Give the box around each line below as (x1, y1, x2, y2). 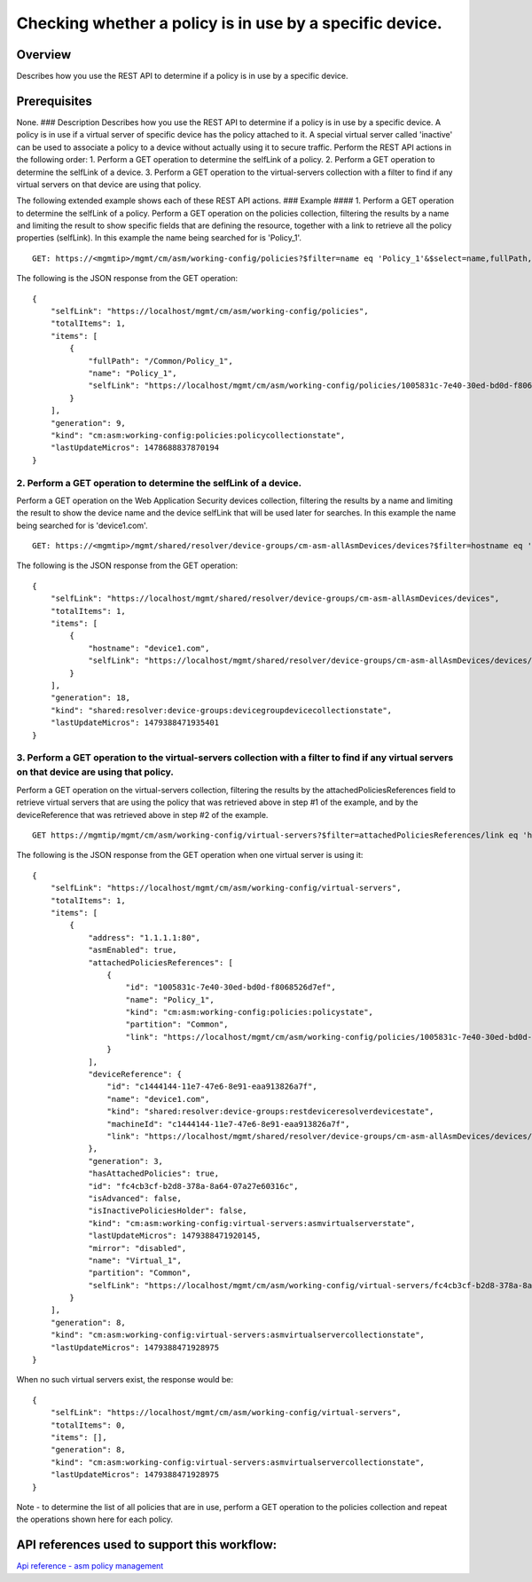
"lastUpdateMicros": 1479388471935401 (50, 718, 220, 728)
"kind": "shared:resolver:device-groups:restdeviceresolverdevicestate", (106, 1106, 434, 1117)
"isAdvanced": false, (88, 1193, 182, 1203)
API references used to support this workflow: (16, 1538, 278, 1553)
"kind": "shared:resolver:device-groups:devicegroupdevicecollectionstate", (50, 705, 393, 715)
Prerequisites (16, 93, 92, 108)
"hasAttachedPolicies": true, (88, 1169, 220, 1179)
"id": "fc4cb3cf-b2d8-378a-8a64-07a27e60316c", (88, 1181, 299, 1191)
